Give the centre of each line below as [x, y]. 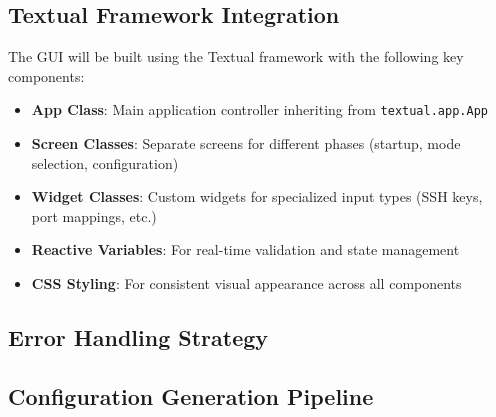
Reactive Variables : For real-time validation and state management [245, 249]
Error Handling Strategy [138, 337]
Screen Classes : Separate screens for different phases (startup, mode [246, 143]
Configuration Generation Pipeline [191, 395]
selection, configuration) [105, 162]
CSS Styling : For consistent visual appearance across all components [246, 283]
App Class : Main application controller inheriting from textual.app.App [259, 109]
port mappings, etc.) [94, 215]
